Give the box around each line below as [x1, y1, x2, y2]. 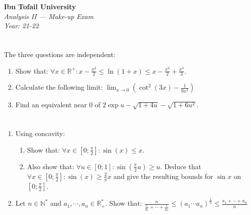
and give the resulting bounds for [114, 171, 213, 181]
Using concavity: [15, 128, 65, 138]
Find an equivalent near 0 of [15, 99, 101, 110]
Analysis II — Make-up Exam [4, 11, 93, 21]
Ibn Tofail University [4, 1, 76, 11]
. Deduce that [160, 161, 202, 171]
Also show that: [27, 161, 74, 171]
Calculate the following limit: [15, 82, 103, 92]
